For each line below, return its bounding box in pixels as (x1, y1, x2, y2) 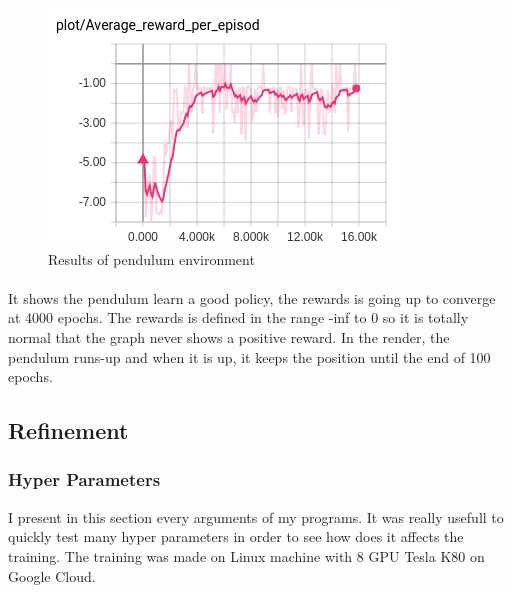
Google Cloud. (8, 565, 96, 586)
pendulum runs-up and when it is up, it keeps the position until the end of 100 (8, 346, 491, 367)
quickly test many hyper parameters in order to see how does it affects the (8, 526, 464, 547)
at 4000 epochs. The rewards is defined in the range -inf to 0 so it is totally (8, 307, 469, 328)
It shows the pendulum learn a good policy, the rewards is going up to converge (8, 287, 496, 308)
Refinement (8, 415, 129, 446)
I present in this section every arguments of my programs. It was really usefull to (8, 506, 504, 527)
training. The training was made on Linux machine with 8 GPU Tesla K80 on (8, 545, 485, 566)
